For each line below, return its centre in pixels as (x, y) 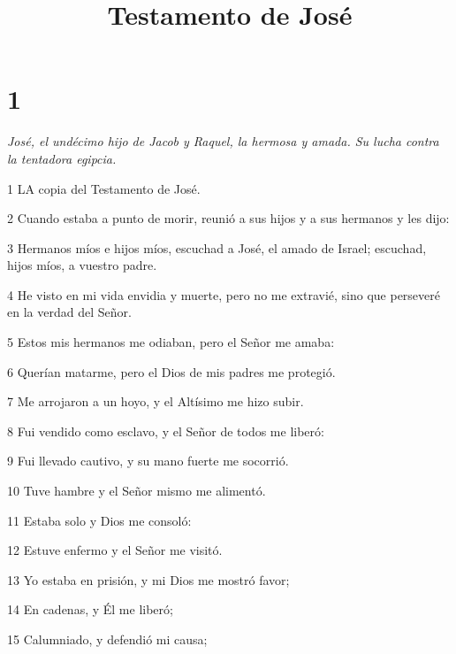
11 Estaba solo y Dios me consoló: (99, 520)
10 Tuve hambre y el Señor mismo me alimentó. (137, 491)
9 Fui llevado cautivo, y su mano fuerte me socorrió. (148, 461)
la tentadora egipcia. (62, 158)
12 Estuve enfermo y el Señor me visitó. (115, 550)
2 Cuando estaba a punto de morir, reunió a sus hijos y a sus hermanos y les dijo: (228, 218)
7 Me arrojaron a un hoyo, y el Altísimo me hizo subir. (156, 401)
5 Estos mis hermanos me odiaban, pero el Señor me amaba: (171, 342)
